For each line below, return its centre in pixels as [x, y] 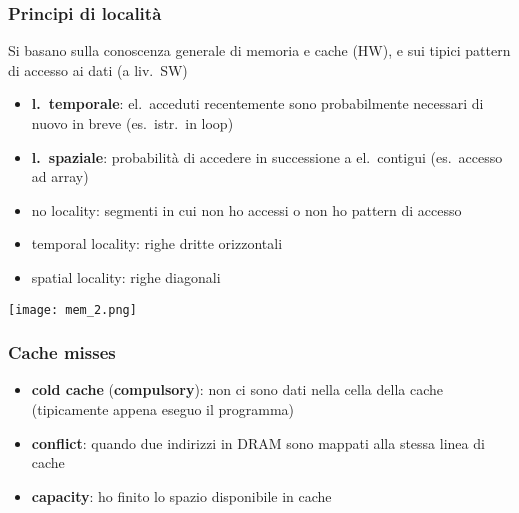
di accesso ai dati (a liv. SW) [98, 69]
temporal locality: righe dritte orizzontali [157, 243]
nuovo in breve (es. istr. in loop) [132, 123]
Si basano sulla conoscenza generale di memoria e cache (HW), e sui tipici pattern [259, 50]
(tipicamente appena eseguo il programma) [163, 409]
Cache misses [62, 352]
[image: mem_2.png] [72, 309]
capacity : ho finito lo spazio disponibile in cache [181, 495]
